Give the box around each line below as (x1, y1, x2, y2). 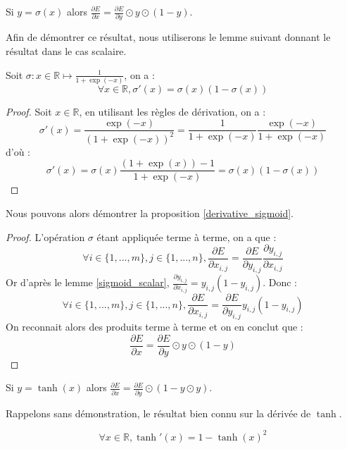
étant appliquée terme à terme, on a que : (96, 229, 277, 244)
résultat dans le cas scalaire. (6, 43, 127, 58)
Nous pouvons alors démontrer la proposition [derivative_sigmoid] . (6, 206, 294, 221)
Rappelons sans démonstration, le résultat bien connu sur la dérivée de (6, 405, 311, 420)
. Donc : (263, 275, 297, 290)
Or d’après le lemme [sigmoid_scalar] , (6, 275, 170, 290)
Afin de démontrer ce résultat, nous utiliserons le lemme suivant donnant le (6, 30, 331, 44)
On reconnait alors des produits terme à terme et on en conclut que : (6, 319, 303, 333)
